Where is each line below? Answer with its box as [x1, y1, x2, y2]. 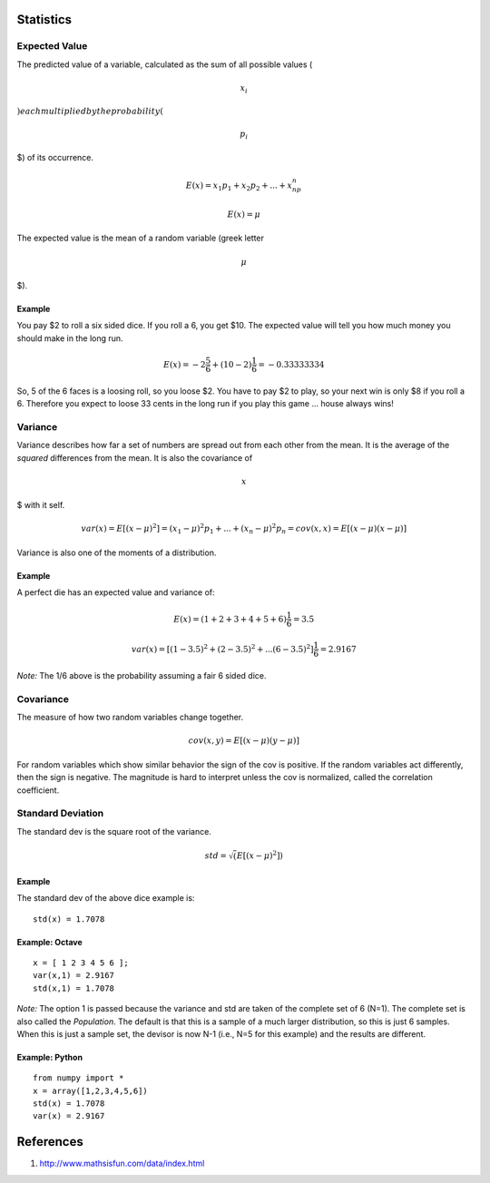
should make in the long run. [16, 332, 123, 344]
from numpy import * [33, 1073, 124, 1083]
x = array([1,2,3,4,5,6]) [33, 1085, 149, 1096]
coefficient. [16, 785, 60, 796]
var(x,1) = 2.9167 [33, 971, 115, 981]
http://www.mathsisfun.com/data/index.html [39, 1158, 205, 1169]
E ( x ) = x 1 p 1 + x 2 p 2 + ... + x [185, 180, 293, 192]
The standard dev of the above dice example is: [16, 893, 195, 904]
